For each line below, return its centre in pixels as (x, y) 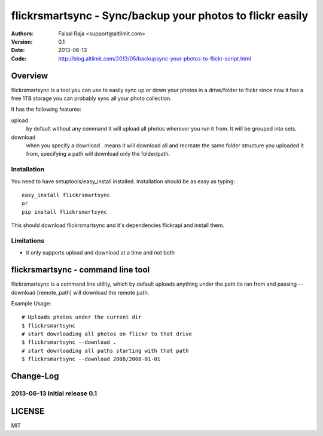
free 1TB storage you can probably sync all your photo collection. (91, 98)
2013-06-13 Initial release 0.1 (54, 393)
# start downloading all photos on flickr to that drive (107, 334)
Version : (22, 41)
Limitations (28, 241)
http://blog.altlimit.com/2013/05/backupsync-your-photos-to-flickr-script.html (155, 58)
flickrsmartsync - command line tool (80, 270)
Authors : (22, 34)
